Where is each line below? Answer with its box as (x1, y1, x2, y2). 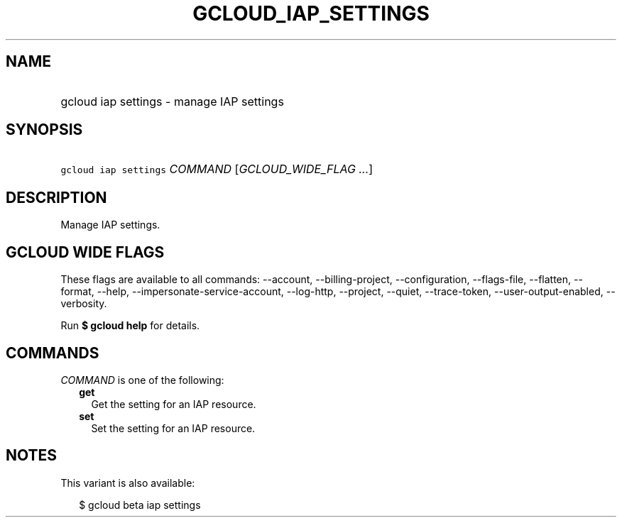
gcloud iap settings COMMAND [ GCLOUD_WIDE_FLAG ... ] (60, 162, 373, 177)
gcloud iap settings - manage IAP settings (60, 94, 284, 109)
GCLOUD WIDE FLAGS (6, 243, 165, 261)
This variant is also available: (60, 476, 195, 489)
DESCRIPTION (6, 188, 107, 207)
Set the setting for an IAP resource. (91, 422, 256, 434)
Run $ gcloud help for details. (60, 319, 200, 332)
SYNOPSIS (6, 121, 83, 139)
